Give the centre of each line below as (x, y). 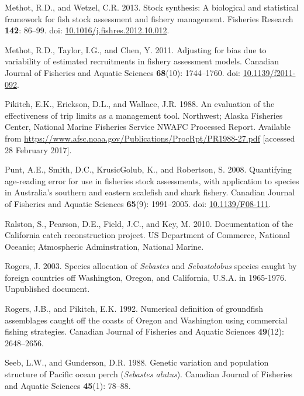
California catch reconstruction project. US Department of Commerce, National (147, 235)
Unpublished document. (47, 289)
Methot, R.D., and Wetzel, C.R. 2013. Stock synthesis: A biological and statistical (152, 7)
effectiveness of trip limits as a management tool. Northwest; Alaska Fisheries (144, 115)
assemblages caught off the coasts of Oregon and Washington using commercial (146, 320)
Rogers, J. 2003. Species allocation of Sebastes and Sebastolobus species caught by (151, 266)
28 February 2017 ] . (38, 149)
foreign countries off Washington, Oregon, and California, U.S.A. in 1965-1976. (146, 277)
